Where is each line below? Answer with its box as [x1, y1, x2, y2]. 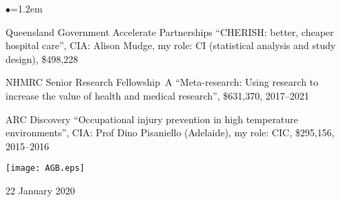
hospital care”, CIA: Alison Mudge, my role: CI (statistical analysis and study [6, 38, 336, 53]
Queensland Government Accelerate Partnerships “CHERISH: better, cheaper [6, 24, 334, 39]
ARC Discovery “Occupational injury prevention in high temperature [6, 111, 298, 126]
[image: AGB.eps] [6, 163, 85, 174]
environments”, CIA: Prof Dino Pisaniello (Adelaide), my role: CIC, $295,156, [6, 125, 335, 140]
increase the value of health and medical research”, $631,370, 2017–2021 [6, 88, 309, 102]
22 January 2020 [6, 183, 75, 197]
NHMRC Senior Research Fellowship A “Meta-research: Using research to [6, 75, 319, 89]
